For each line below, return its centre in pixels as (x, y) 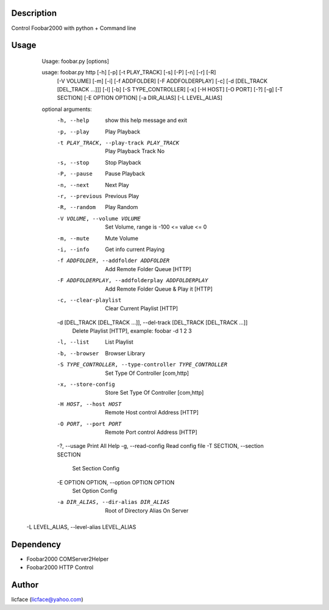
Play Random (122, 207)
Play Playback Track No (135, 151)
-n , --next (73, 185)
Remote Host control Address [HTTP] (152, 413)
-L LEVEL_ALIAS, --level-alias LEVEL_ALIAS (81, 527)
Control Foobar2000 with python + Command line (74, 28)
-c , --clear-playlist (89, 300)
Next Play (117, 185)
